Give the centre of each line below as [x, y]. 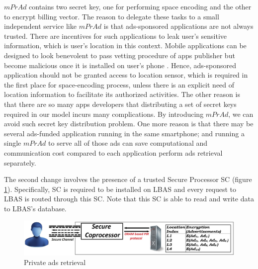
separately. [20, 162]
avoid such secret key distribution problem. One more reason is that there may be [129, 124]
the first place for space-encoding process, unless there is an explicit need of [119, 84]
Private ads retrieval [55, 262]
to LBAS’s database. [35, 208]
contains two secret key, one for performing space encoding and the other [140, 6]
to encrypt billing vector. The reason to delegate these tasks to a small [112, 16]
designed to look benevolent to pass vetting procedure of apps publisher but [120, 55]
